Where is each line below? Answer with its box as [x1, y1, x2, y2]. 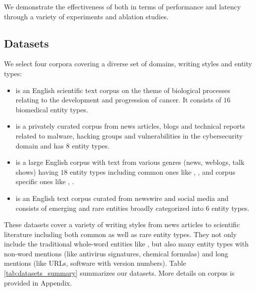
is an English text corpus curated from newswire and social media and [15, 193, 229, 203]
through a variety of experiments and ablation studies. [4, 11, 169, 21]
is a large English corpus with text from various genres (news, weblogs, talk [15, 157, 245, 167]
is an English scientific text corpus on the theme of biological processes [15, 85, 230, 95]
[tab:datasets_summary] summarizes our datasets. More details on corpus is [4, 268, 235, 278]
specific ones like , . [15, 176, 74, 187]
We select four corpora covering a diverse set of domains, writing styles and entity [4, 58, 252, 69]
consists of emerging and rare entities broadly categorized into [15, 202, 204, 213]
